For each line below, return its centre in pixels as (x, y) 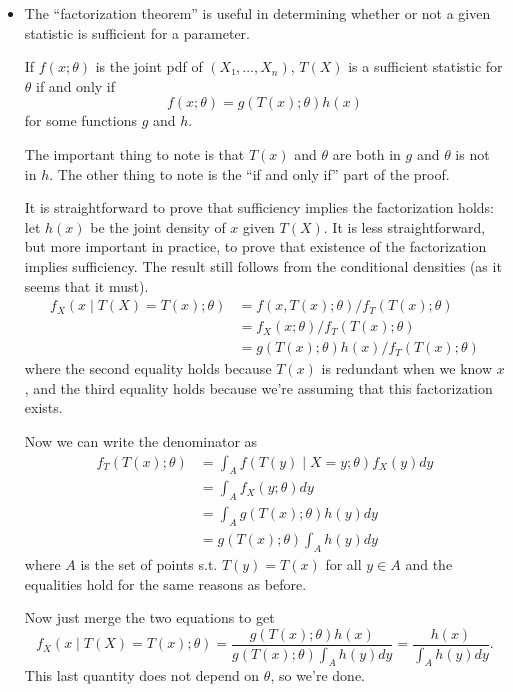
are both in (366, 153)
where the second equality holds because (148, 368)
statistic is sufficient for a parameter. (137, 32)
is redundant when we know (407, 368)
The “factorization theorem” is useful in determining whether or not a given (257, 13)
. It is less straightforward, (404, 226)
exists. (43, 407)
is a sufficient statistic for (425, 66)
